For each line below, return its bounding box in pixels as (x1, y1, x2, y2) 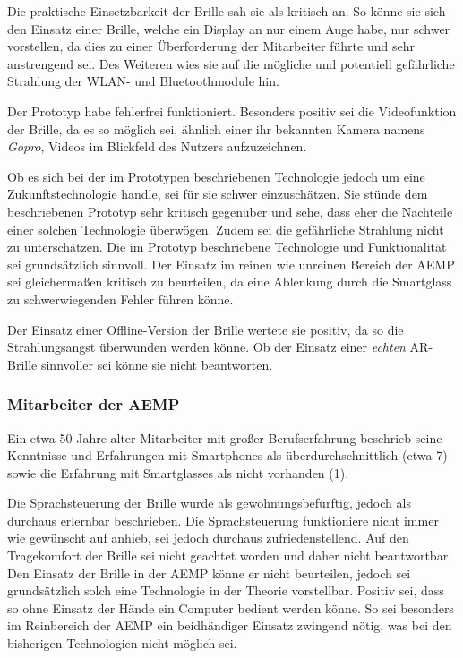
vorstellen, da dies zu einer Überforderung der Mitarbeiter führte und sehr (7, 37, 415, 56)
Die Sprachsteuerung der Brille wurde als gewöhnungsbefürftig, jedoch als (7, 493, 411, 512)
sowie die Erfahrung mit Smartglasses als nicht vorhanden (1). (7, 463, 349, 482)
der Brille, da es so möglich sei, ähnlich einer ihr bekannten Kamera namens (7, 119, 425, 138)
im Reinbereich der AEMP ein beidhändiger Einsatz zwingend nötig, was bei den (7, 616, 452, 635)
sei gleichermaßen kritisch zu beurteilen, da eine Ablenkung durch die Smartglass (7, 272, 452, 291)
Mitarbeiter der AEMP (7, 393, 180, 415)
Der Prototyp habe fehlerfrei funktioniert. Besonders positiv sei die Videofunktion (7, 101, 457, 120)
